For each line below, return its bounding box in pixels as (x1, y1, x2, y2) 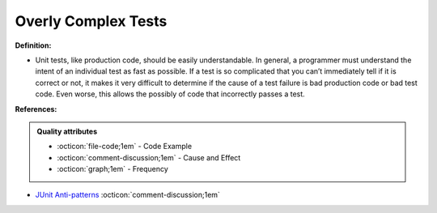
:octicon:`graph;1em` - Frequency (57, 164, 169, 174)
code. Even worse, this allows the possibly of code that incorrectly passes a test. (35, 89, 305, 99)
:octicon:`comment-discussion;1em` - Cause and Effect (57, 152, 241, 162)
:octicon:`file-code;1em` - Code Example (57, 142, 193, 151)
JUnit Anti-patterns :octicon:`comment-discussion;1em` (35, 190, 220, 200)
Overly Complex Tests (15, 12, 168, 30)
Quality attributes (36, 126, 97, 136)
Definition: (15, 40, 52, 50)
